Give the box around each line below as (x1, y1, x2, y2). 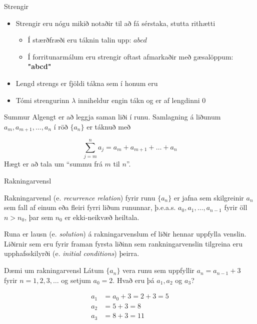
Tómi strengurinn (15, 94, 69, 105)
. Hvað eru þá (112, 274, 154, 285)
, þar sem (24, 211, 53, 222)
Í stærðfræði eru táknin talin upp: (27, 34, 131, 45)
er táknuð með (86, 121, 131, 131)
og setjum (61, 274, 91, 285)
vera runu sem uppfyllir (122, 265, 194, 275)
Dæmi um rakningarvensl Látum (4, 265, 104, 275)
